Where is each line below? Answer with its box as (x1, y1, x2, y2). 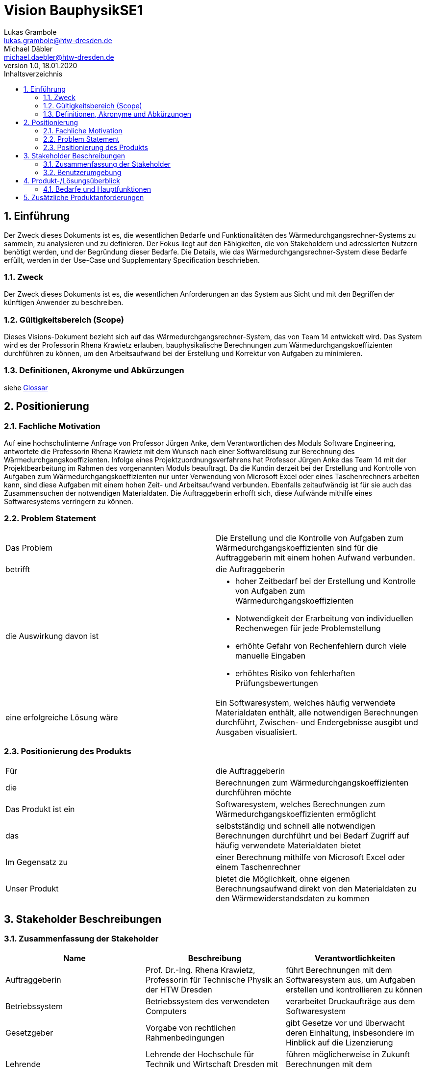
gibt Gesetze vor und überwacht (285, 1018, 405, 1028)
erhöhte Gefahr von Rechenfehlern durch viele (235, 640, 407, 651)
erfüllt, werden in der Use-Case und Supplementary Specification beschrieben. (4, 255, 260, 264)
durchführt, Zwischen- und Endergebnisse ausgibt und (216, 717, 418, 727)
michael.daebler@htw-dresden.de (4, 52, 114, 61)
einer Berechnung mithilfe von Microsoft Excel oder (216, 852, 405, 862)
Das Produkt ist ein (5, 804, 75, 814)
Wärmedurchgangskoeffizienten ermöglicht (216, 809, 376, 819)
